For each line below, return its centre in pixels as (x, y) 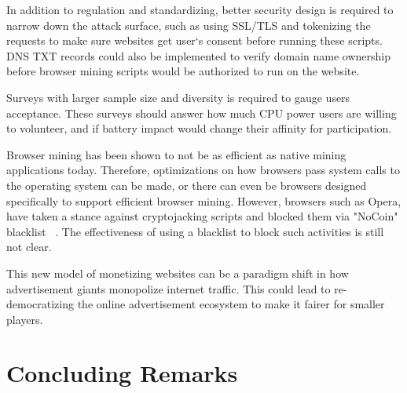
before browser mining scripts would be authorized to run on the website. (183, 71)
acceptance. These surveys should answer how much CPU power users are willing (202, 113)
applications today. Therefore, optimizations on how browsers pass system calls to (203, 170)
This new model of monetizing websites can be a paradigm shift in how (178, 273)
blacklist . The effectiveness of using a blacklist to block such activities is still (195, 231)
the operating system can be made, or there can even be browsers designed (187, 185)
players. (25, 319)
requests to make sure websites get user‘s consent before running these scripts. (194, 40)
